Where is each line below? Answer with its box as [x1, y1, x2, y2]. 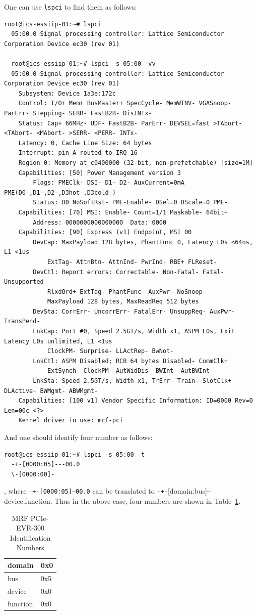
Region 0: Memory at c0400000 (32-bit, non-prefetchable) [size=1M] [18, 159, 253, 166]
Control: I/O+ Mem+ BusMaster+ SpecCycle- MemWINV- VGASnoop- [18, 100, 232, 107]
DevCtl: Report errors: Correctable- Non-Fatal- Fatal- [33, 268, 224, 276]
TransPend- [4, 318, 40, 325]
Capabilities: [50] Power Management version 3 [18, 169, 181, 177]
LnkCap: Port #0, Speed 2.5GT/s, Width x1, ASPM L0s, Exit [33, 328, 235, 335]
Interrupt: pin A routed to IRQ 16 [18, 149, 138, 157]
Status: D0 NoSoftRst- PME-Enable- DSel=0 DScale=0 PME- [33, 199, 228, 206]
